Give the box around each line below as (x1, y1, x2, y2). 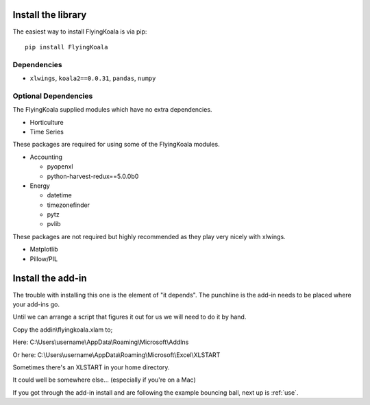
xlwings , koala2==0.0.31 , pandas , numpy (29, 74, 156, 82)
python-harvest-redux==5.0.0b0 (47, 172, 139, 180)
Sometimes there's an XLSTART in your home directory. (12, 363, 170, 371)
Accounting (29, 153, 63, 161)
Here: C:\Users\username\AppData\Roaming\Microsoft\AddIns (12, 338, 189, 346)
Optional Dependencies (12, 91, 93, 101)
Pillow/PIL (29, 254, 58, 263)
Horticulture (29, 118, 64, 126)
